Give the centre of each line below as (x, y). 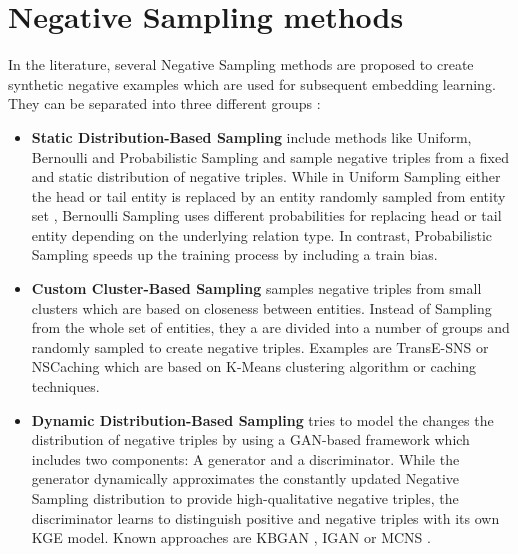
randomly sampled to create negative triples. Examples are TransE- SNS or (260, 346)
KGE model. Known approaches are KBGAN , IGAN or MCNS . (231, 537)
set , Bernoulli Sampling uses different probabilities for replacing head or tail (266, 215)
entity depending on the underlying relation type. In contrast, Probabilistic (262, 234)
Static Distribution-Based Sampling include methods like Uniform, (251, 136)
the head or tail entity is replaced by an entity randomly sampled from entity (268, 195)
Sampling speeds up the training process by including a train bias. (234, 254)
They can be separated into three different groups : (164, 103)
